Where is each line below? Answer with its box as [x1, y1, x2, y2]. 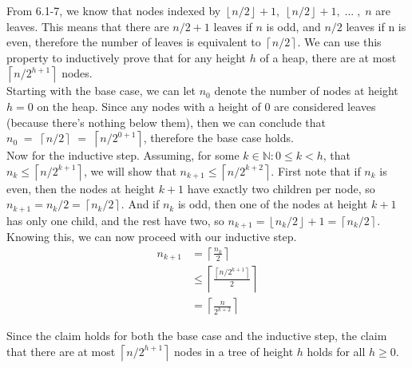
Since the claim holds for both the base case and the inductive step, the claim [6, 327, 387, 344]
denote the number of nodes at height [214, 82, 398, 99]
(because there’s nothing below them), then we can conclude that [6, 113, 326, 130]
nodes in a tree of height [174, 342, 294, 359]
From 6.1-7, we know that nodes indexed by [6, 2, 221, 18]
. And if [121, 196, 160, 212]
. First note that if [271, 162, 361, 179]
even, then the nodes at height [6, 180, 155, 196]
